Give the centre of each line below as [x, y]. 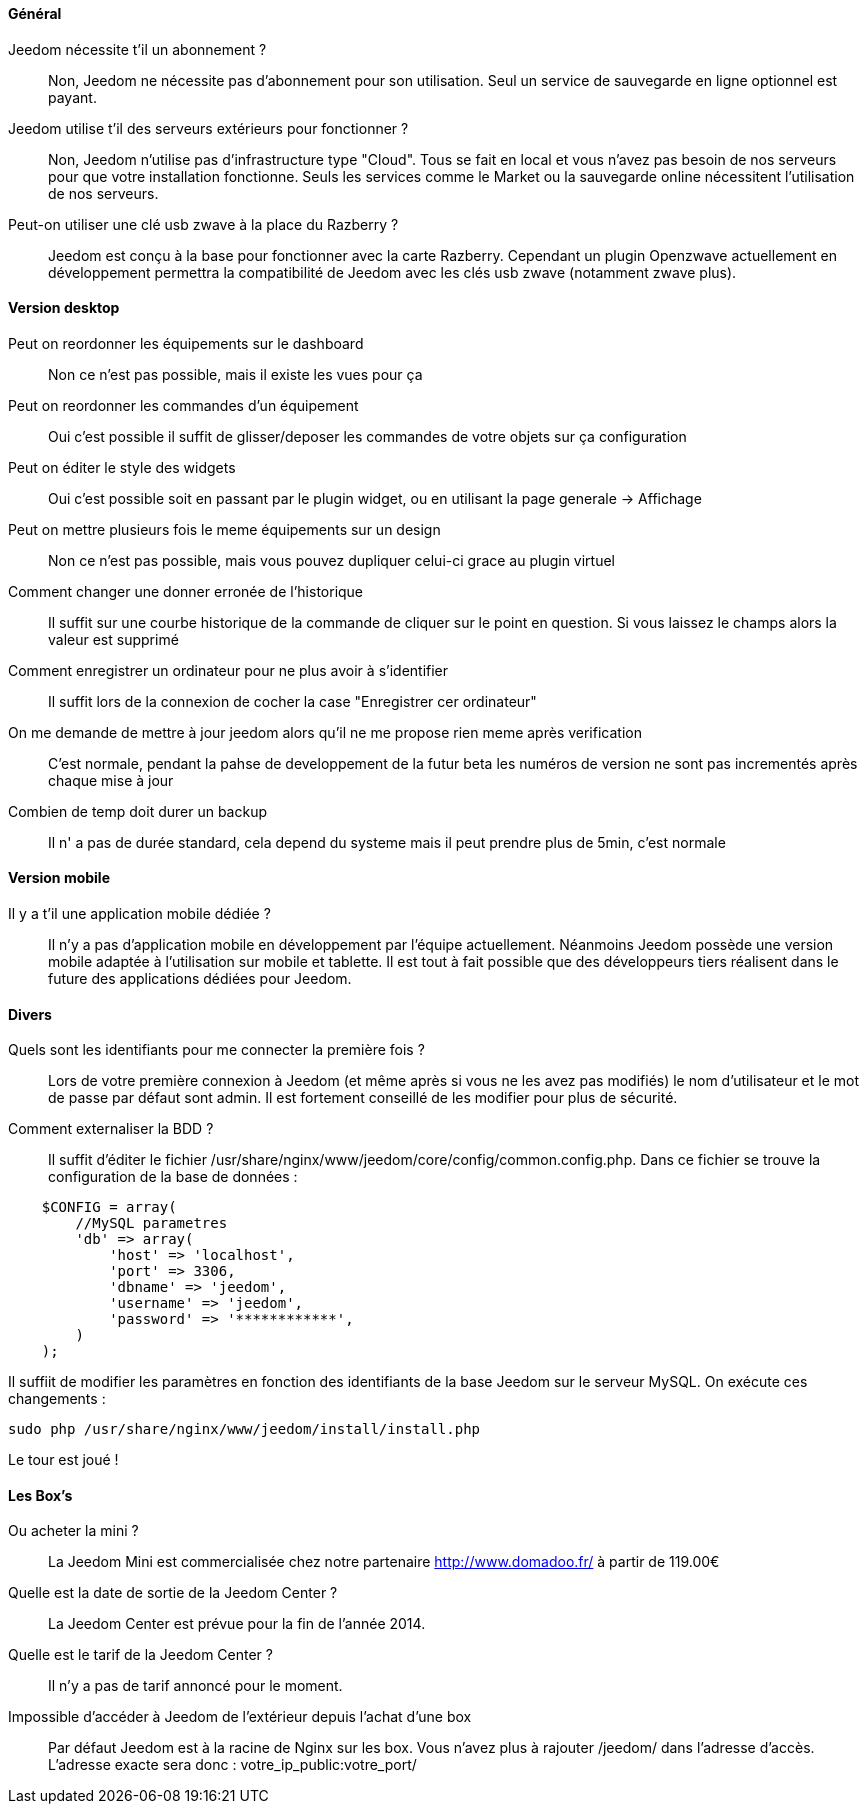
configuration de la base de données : [173, 1177]
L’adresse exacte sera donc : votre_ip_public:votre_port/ [232, 1765]
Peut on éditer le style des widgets [122, 467]
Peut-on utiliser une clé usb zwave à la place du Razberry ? [203, 224]
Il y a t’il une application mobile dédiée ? [139, 914]
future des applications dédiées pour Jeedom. [200, 979]
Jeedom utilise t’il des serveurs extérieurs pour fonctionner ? [208, 128]
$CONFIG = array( [109, 1207]
